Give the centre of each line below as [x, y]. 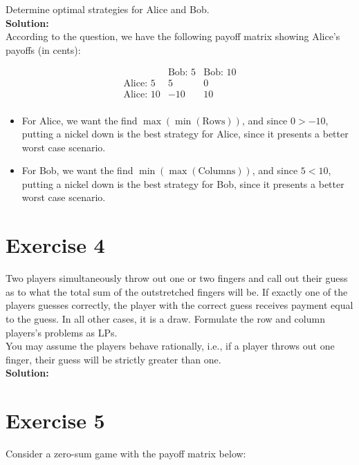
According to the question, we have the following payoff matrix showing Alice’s [173, 36]
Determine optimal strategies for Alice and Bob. [108, 9]
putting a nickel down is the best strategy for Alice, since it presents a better [185, 134]
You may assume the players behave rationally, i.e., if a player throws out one [170, 346]
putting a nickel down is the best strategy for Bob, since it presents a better [183, 183]
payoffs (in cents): [43, 49]
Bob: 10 [220, 73]
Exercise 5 [55, 420]
